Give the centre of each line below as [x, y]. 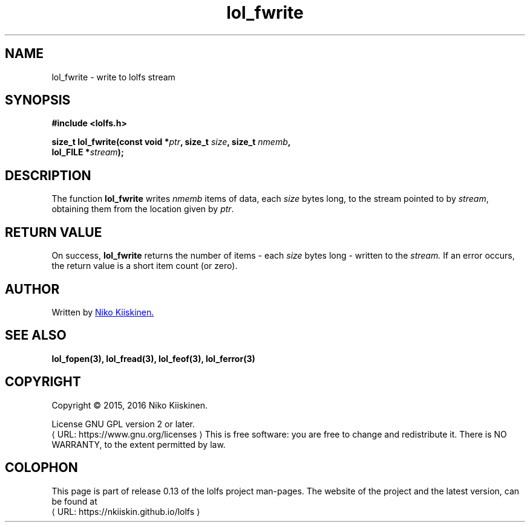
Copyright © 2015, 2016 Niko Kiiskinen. [129, 405]
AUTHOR [32, 289]
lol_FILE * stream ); [88, 152]
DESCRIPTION [48, 175]
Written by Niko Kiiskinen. [103, 312]
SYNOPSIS [38, 100]
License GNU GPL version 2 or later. [123, 424]
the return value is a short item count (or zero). [145, 266]
